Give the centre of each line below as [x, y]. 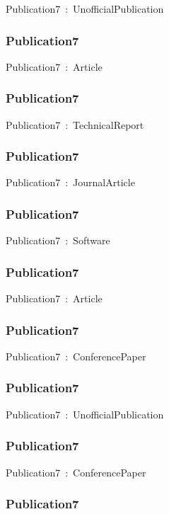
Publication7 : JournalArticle [70, 182]
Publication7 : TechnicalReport [75, 124]
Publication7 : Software [58, 240]
